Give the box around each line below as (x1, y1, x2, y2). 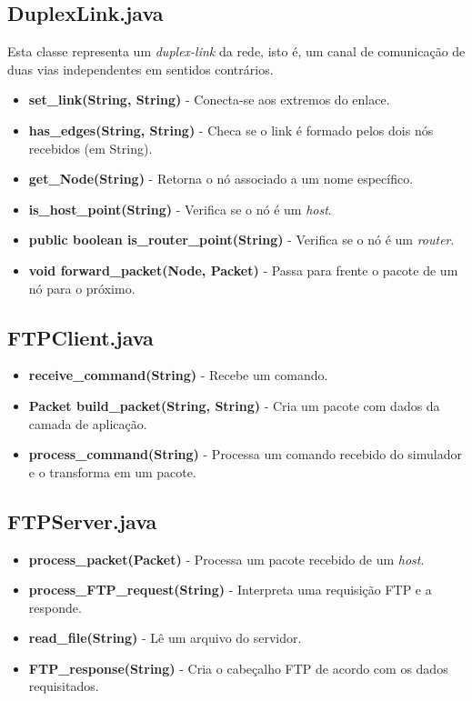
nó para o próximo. (28, 278, 136, 297)
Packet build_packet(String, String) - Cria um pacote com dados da (28, 396, 440, 415)
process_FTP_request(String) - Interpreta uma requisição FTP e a (28, 580, 432, 599)
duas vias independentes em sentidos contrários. (7, 59, 274, 78)
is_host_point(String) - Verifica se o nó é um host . (28, 199, 332, 218)
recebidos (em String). (28, 138, 153, 157)
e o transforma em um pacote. (28, 462, 196, 481)
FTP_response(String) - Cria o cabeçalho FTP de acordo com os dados (28, 658, 448, 677)
